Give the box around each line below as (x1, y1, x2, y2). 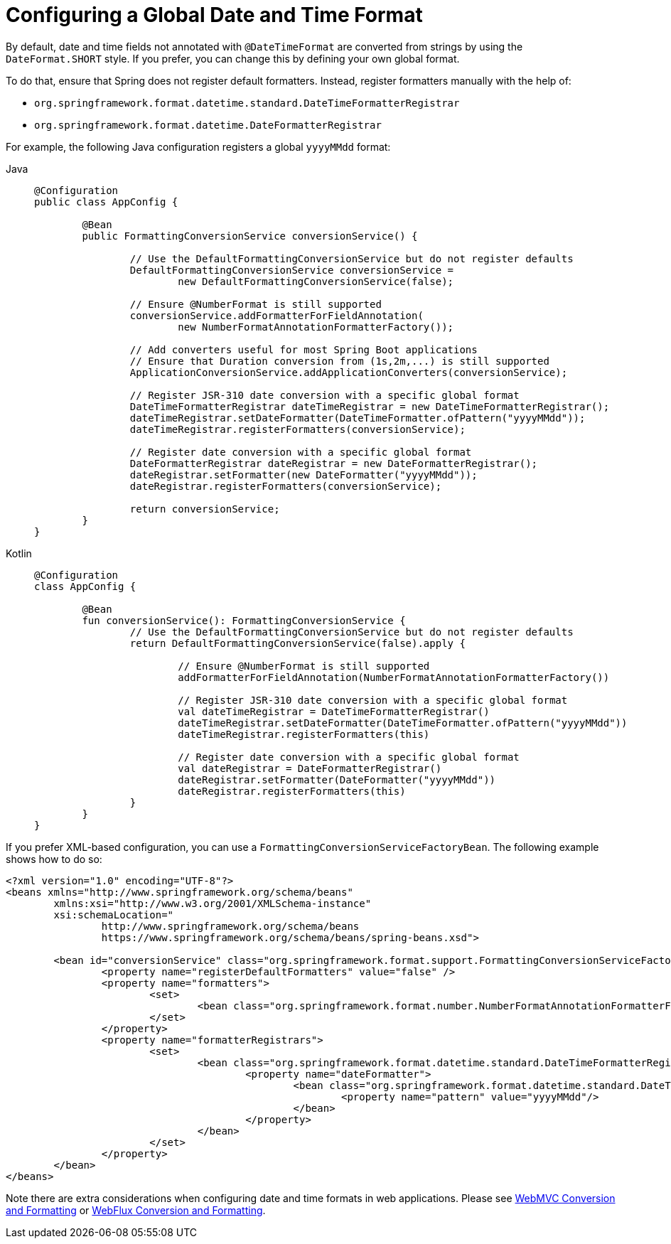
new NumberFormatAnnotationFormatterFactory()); (178, 321, 454, 333)
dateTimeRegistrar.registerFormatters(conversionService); (129, 423, 466, 435)
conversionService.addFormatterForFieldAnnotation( (129, 309, 424, 321)
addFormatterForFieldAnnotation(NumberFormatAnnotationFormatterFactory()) (178, 671, 610, 683)
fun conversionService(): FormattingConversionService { (82, 614, 406, 626)
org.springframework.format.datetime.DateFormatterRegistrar (34, 119, 382, 131)
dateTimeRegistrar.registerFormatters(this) (178, 728, 430, 740)
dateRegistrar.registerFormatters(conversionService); (129, 480, 442, 492)
